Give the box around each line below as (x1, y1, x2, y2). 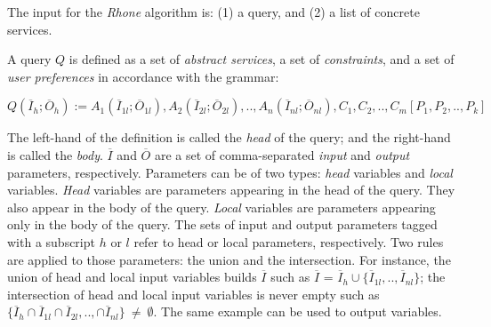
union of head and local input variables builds (7, 267, 257, 286)
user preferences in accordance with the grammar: (7, 67, 279, 85)
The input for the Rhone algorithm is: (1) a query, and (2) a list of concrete (7, 3, 420, 20)
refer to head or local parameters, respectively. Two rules (133, 232, 444, 251)
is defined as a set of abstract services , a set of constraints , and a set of (68, 50, 455, 68)
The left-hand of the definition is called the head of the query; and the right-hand (7, 128, 451, 147)
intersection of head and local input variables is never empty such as (7, 284, 380, 303)
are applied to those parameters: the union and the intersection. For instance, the (7, 250, 451, 268)
